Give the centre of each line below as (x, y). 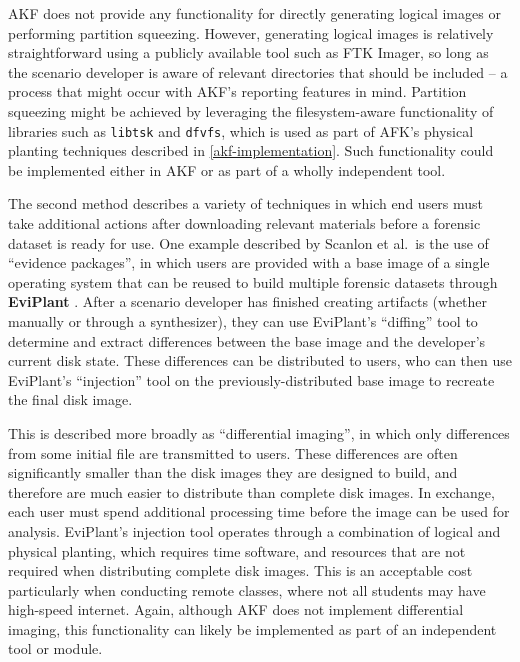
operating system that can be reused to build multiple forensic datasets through (253, 281)
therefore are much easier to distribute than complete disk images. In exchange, (251, 491)
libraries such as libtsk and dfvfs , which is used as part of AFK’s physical (241, 130)
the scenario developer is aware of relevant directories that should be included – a (258, 71)
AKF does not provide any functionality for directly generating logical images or (254, 13)
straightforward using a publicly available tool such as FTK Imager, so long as (248, 52)
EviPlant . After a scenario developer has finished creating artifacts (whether (248, 301)
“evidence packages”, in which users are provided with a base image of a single (249, 262)
